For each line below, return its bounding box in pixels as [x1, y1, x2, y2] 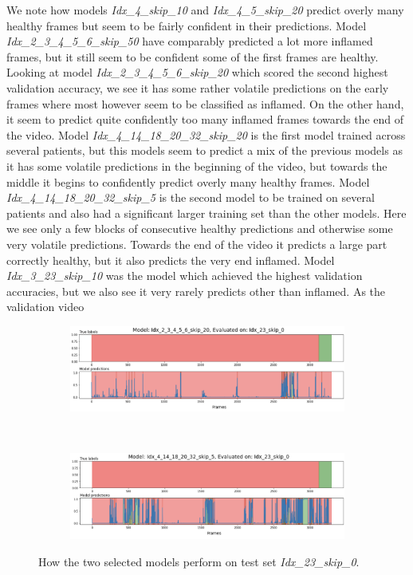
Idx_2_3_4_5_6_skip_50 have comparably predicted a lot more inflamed [6, 33, 373, 49]
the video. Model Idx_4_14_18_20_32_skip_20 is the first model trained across [6, 126, 406, 143]
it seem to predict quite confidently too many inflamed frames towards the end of [6, 111, 404, 128]
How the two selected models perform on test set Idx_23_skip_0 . [38, 553, 360, 569]
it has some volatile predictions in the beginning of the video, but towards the [6, 157, 387, 174]
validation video [6, 298, 85, 315]
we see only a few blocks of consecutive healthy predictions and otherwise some [6, 220, 393, 237]
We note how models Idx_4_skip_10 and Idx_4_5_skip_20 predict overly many [6, 2, 404, 18]
